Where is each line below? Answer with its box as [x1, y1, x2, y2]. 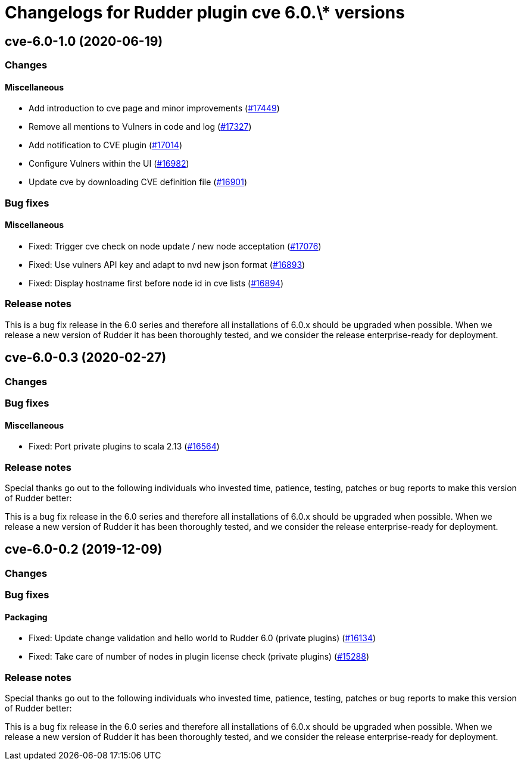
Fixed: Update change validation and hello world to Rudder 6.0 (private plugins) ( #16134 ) [29, 633, 376, 644]
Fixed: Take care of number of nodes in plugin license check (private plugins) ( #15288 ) [29, 651, 370, 662]
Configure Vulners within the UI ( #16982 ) [29, 158, 189, 169]
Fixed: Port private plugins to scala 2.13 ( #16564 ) [29, 441, 220, 452]
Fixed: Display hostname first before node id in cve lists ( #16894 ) [29, 277, 283, 288]
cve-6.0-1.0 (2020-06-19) [5, 33, 163, 49]
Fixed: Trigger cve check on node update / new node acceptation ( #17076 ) [29, 241, 322, 251]
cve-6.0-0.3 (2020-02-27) [5, 350, 167, 366]
